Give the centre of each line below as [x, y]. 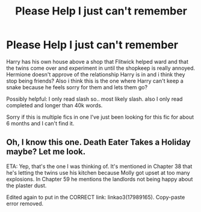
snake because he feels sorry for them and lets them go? [77, 87]
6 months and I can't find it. [40, 123]
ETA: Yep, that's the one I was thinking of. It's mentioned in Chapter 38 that [99, 166]
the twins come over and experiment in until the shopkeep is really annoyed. [101, 68]
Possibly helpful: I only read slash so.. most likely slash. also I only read [94, 99]
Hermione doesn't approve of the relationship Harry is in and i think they [96, 74]
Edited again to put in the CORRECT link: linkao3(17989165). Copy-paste [96, 197]
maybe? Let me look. [46, 152]
